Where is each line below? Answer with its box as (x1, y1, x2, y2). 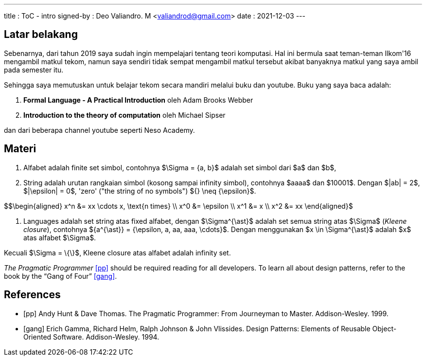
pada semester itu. (4, 65, 64, 74)
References (4, 288, 61, 301)
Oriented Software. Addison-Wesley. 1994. (23, 332, 160, 341)
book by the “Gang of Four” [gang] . (4, 271, 117, 280)
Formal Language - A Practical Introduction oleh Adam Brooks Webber (23, 95, 253, 104)
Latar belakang (4, 28, 78, 41)
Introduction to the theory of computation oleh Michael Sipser (23, 110, 226, 119)
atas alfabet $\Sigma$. (23, 233, 96, 242)
